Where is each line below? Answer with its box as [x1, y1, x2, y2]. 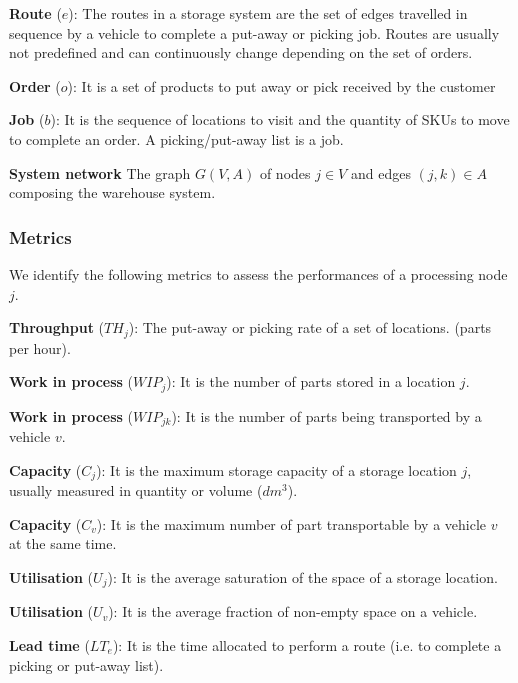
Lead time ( [9, 634, 90, 655]
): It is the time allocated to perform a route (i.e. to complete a [112, 634, 502, 655]
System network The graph [9, 162, 191, 183]
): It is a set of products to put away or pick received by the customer [67, 75, 496, 96]
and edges [350, 162, 411, 183]
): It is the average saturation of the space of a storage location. [107, 566, 498, 587]
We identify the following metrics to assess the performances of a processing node [9, 263, 508, 284]
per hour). [9, 337, 71, 358]
